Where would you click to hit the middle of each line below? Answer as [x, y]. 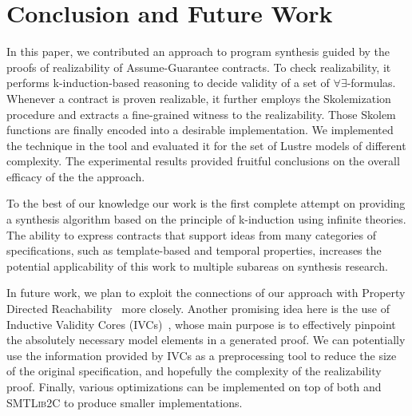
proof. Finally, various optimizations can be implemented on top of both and [194, 386]
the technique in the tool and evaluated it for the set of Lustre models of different [206, 145]
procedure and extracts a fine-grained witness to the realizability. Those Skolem [201, 114]
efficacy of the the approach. [76, 176]
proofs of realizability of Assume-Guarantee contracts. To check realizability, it [199, 67]
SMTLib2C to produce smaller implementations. [125, 402]
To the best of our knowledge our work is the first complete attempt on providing [206, 203]
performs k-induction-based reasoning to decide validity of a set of [168, 83]
